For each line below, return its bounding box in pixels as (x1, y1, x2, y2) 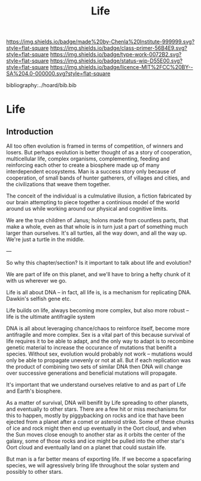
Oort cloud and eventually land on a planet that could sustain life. (6, 444, 166, 451)
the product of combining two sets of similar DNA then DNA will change (6, 363, 183, 371)
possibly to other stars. (6, 468, 63, 476)
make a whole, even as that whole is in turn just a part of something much (6, 223, 188, 231)
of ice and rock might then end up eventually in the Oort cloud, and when (6, 425, 187, 432)
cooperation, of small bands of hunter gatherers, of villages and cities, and (6, 174, 190, 181)
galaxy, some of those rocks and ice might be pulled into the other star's (6, 437, 185, 445)
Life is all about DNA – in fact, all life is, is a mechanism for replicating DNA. (6, 289, 191, 296)
